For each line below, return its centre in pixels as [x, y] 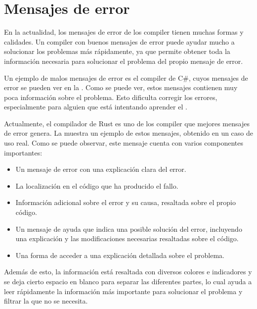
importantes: [23, 152]
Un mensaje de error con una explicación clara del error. [101, 169]
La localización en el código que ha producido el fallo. [97, 185]
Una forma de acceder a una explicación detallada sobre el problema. [120, 255]
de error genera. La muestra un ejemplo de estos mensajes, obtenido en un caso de [129, 133]
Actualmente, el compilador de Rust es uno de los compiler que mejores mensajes [127, 123]
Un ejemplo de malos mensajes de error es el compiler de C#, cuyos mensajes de [126, 77]
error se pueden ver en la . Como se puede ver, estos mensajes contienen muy [121, 87]
